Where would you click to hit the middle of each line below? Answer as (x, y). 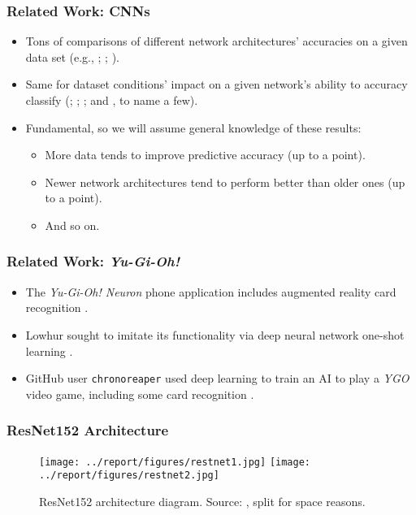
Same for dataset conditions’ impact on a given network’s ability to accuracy (217, 84)
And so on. (72, 225)
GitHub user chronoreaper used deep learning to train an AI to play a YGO (217, 378)
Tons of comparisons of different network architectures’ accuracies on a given (217, 41)
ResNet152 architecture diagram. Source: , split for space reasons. (202, 501)
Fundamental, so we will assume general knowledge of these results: (193, 127)
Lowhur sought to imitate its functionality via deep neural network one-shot (215, 334)
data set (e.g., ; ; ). (72, 56)
